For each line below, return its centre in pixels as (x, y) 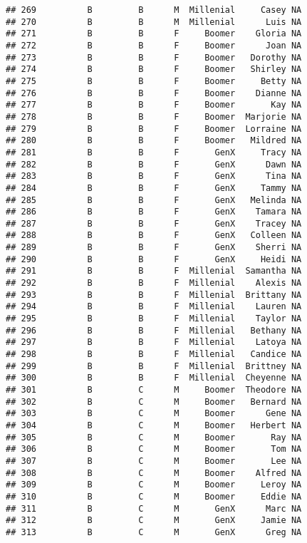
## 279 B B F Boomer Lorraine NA (154, 129)
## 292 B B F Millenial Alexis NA (154, 283)
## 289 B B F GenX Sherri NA (154, 248)
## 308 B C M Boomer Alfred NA (154, 473)
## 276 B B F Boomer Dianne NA (154, 93)
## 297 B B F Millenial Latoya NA (154, 342)
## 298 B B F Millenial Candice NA (154, 355)
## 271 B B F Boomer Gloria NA (154, 34)
